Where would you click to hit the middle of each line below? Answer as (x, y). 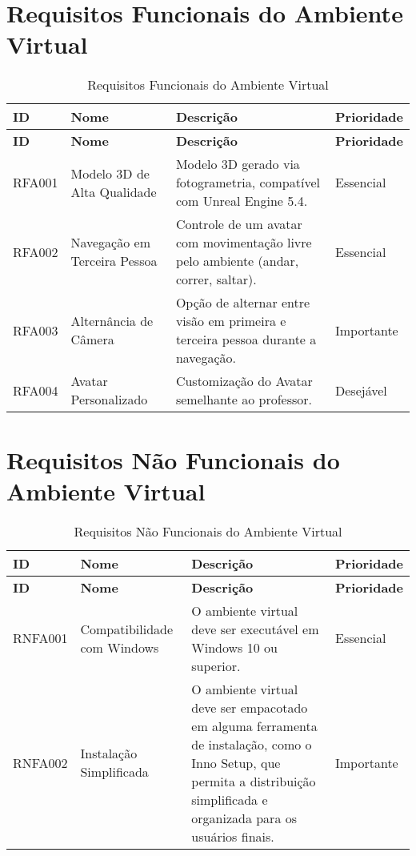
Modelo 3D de (110, 173)
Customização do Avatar (244, 381)
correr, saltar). (216, 279)
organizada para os (244, 818)
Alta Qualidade (114, 191)
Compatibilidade (127, 629)
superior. (216, 665)
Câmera (92, 340)
